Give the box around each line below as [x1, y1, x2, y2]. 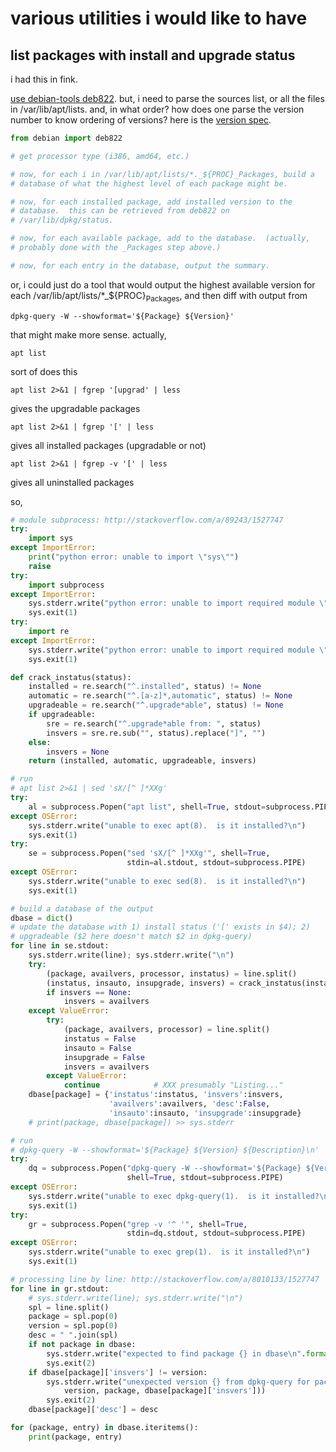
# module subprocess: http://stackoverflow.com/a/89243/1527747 [10, 515, 284, 525]
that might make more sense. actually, [10, 328, 167, 341]
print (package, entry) [28, 1432, 123, 1442]
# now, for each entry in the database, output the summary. [10, 260, 271, 271]
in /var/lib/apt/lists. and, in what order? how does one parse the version [10, 103, 305, 115]
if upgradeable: [28, 710, 97, 720]
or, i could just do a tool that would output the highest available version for [10, 278, 316, 291]
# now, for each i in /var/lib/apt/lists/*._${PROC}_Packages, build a [10, 169, 315, 179]
